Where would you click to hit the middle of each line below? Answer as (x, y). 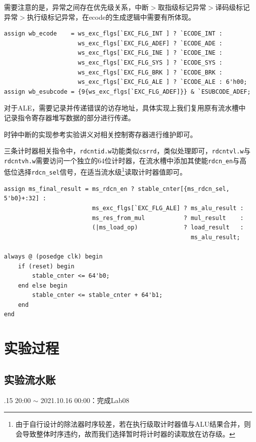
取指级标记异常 (182, 7)
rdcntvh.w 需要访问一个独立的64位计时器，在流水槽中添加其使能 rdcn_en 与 (122, 160)
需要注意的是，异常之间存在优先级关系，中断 (76, 7)
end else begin (43, 285)
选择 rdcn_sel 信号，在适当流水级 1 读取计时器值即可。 (102, 171)
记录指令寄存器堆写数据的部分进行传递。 (69, 117)
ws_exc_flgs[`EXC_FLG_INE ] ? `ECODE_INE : (150, 53)
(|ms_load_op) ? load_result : (168, 228)
